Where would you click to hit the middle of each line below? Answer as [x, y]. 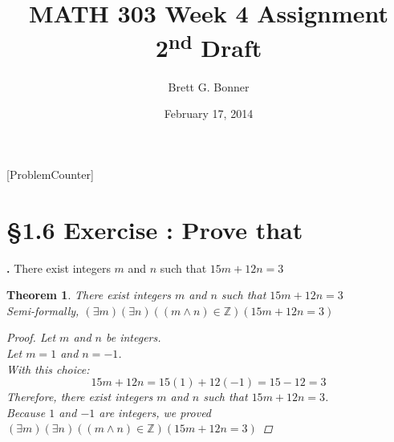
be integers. [133, 337]
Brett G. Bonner [209, 86]
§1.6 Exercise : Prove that [155, 229]
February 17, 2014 [209, 114]
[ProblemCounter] [50, 174]
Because [26, 412]
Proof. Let [31, 337]
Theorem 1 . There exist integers [89, 295]
